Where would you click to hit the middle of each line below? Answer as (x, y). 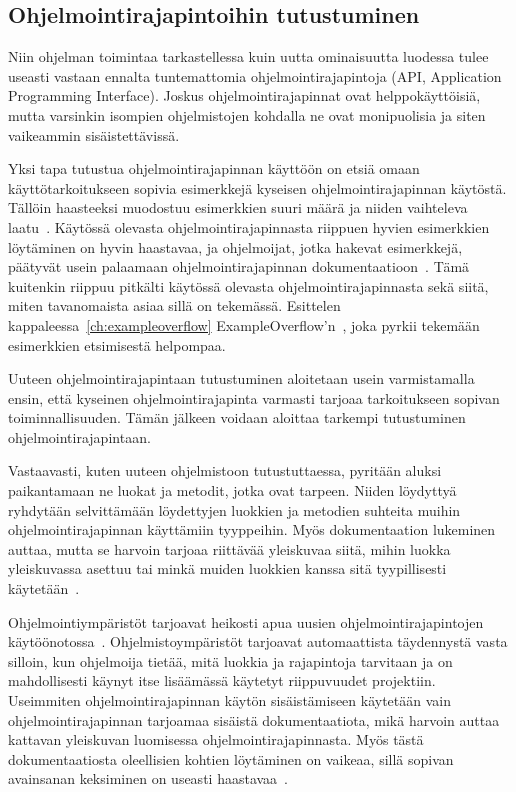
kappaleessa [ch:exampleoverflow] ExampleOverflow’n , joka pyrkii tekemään (244, 324)
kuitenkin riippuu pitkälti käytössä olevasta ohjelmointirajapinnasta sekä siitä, (248, 285)
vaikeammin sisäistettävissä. (94, 134)
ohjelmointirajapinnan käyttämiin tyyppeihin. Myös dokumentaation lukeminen (252, 529)
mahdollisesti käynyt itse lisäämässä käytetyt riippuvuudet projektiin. (222, 680)
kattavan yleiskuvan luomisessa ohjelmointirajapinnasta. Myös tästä (216, 739)
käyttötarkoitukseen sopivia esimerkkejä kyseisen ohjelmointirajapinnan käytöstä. (257, 187)
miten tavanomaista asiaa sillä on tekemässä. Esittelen (174, 305)
